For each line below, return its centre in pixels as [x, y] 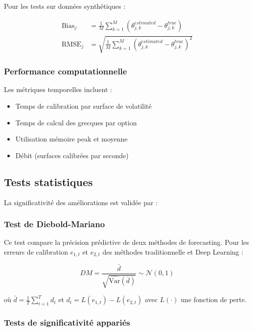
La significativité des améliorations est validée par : [81, 202]
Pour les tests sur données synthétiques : [65, 6]
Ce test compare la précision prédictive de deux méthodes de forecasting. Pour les [126, 242]
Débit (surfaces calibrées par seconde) [72, 155]
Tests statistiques [48, 181]
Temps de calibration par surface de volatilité [83, 106]
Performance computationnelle [66, 71]
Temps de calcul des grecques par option [76, 122]
